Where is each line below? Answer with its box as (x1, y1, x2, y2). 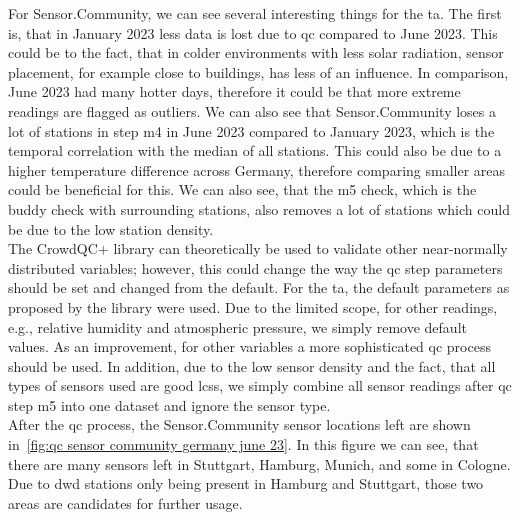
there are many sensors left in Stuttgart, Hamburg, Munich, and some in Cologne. (8, 453, 511, 474)
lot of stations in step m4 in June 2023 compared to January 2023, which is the (8, 120, 495, 141)
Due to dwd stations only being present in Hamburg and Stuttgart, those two (8, 473, 484, 494)
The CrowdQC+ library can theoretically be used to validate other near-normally (8, 238, 508, 259)
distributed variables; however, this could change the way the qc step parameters (8, 257, 503, 278)
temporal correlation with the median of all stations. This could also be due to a (8, 140, 502, 161)
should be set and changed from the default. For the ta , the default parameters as (8, 277, 510, 298)
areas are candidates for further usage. (8, 492, 243, 513)
